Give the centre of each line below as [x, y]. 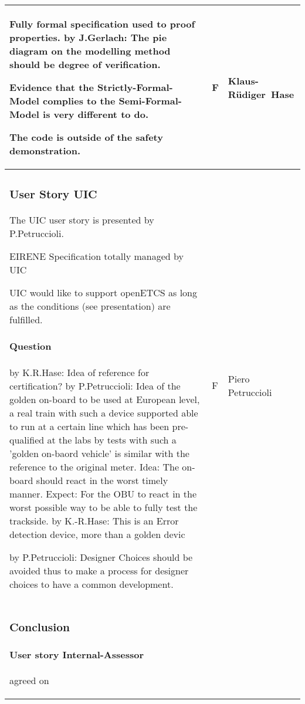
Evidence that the [52, 87]
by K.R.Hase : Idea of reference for [79, 372]
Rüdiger [247, 94]
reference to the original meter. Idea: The [94, 466]
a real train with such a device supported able [104, 412]
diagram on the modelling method [90, 51]
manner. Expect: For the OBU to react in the [103, 493]
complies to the [79, 101]
